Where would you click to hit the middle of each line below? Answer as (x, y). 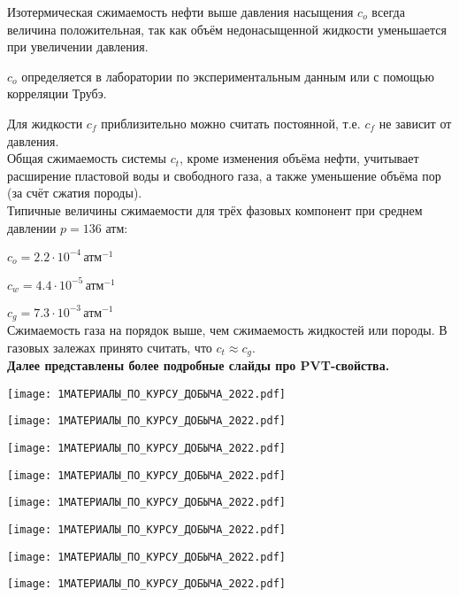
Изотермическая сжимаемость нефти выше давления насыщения (180, 12)
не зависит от (415, 123)
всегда (388, 12)
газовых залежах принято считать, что (110, 347)
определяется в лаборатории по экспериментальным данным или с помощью (228, 76)
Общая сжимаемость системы (87, 158)
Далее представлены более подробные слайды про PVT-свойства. (199, 365)
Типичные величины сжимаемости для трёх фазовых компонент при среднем (215, 209)
